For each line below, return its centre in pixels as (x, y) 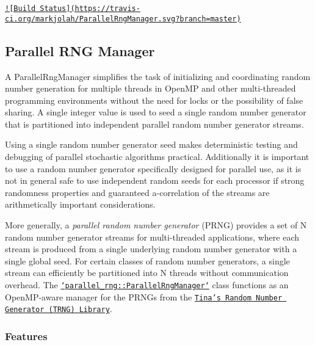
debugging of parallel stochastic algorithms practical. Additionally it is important (157, 157)
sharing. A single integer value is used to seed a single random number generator (156, 112)
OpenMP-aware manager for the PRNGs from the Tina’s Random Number (144, 296)
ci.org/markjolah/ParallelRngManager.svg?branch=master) (123, 19)
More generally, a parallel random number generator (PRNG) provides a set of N (156, 225)
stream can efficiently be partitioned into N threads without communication (147, 273)
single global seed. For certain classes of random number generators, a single (147, 260)
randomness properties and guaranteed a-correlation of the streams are (137, 192)
